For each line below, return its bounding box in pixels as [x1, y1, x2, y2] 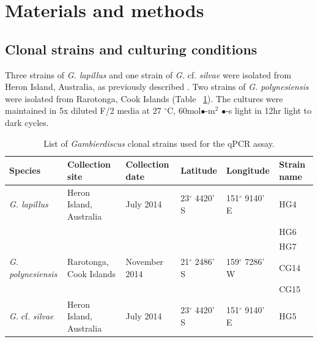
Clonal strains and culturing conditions [5, 39, 257, 58]
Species [9, 163, 41, 176]
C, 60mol [167, 104, 201, 117]
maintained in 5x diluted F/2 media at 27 [5, 104, 161, 117]
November [125, 255, 164, 268]
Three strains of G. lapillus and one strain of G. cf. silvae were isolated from [5, 68, 292, 81]
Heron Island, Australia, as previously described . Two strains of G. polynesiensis [5, 80, 309, 93]
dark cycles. [5, 116, 49, 128]
